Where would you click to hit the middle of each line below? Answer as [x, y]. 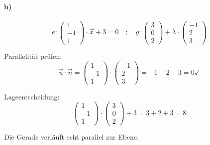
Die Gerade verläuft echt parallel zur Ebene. [71, 137]
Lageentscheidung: [32, 96]
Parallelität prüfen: [33, 56]
